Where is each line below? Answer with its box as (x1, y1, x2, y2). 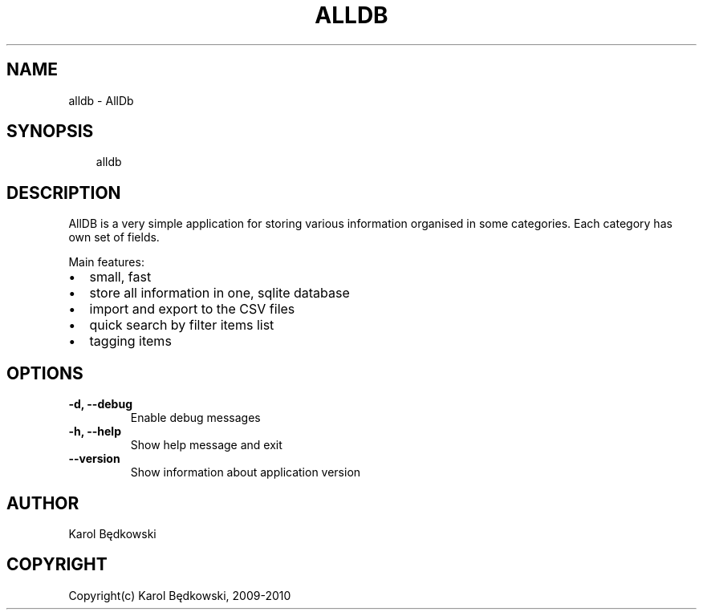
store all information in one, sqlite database (89, 285, 350, 302)
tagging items (89, 333, 172, 350)
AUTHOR (6, 492, 79, 513)
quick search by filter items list (89, 317, 274, 334)
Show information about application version (130, 465, 361, 480)
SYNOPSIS (6, 121, 94, 142)
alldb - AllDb (68, 93, 134, 107)
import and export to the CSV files (89, 301, 295, 318)
